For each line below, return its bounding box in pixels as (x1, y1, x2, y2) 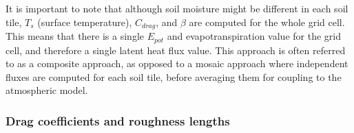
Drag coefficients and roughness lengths (6, 112, 230, 129)
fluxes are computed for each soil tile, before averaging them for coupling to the (6, 69, 342, 84)
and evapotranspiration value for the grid (167, 29, 341, 43)
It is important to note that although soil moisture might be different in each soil (6, 1, 348, 15)
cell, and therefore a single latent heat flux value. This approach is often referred (6, 43, 346, 57)
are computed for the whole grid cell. (189, 14, 345, 29)
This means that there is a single (6, 29, 144, 43)
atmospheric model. (6, 83, 88, 97)
